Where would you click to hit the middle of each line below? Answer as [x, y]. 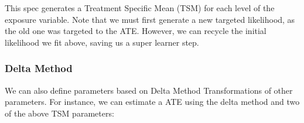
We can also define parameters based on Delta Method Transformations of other [149, 90]
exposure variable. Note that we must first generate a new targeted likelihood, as [150, 19]
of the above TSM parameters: [59, 113]
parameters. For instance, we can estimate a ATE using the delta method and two [152, 102]
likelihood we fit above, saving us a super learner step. [102, 42]
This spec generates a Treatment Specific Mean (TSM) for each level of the [140, 8]
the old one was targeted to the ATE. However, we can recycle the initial [136, 31]
